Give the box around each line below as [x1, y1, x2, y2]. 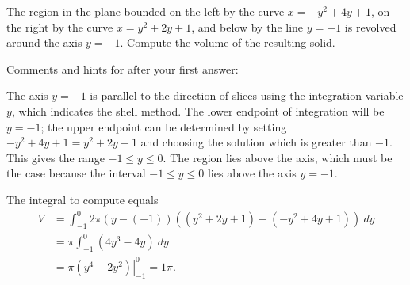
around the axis [6, 34, 82, 51]
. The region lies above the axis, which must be [163, 149, 393, 165]
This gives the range [6, 149, 105, 165]
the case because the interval [6, 165, 146, 181]
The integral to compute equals [6, 191, 159, 207]
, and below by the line [191, 18, 304, 35]
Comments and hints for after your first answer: [6, 60, 239, 77]
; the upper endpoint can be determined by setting [40, 118, 287, 135]
